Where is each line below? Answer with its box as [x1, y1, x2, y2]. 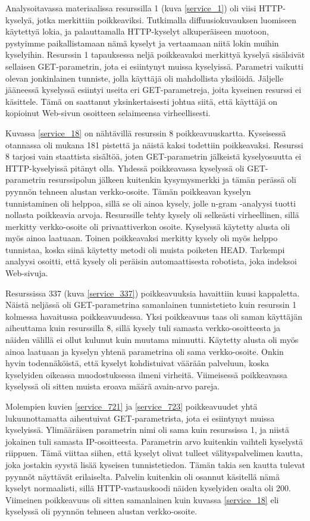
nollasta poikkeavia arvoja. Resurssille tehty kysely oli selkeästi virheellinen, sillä [5, 208, 299, 221]
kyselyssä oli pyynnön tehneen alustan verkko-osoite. [5, 505, 198, 517]
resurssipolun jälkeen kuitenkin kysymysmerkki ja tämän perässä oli [48, 173, 296, 186]
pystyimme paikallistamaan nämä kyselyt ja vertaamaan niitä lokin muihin [5, 36, 279, 49]
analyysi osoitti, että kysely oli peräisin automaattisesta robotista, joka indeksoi [5, 255, 297, 267]
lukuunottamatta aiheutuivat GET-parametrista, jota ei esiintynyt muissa [5, 411, 275, 424]
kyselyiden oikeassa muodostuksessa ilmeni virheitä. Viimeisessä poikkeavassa [5, 368, 287, 380]
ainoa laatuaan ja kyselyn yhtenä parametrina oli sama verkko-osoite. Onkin [5, 345, 284, 357]
